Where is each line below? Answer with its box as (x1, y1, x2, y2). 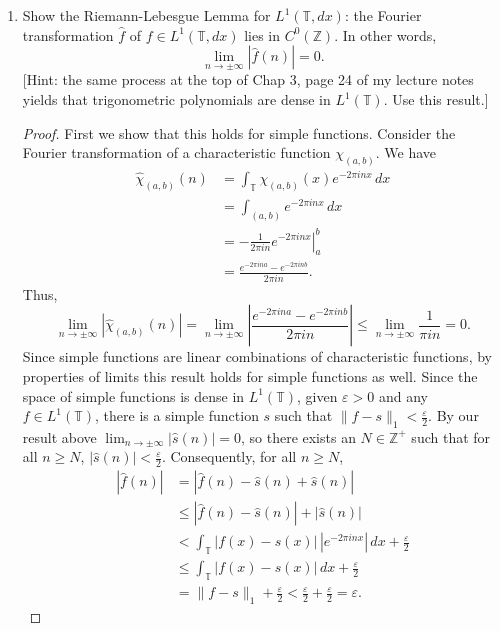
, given (296, 385, 338, 406)
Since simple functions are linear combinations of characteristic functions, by (22, 346, 492, 367)
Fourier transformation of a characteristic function (22, 142, 331, 163)
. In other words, (334, 24, 437, 45)
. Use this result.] (383, 89, 489, 109)
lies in (244, 24, 281, 45)
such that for (411, 426, 491, 447)
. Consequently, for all (161, 446, 297, 467)
